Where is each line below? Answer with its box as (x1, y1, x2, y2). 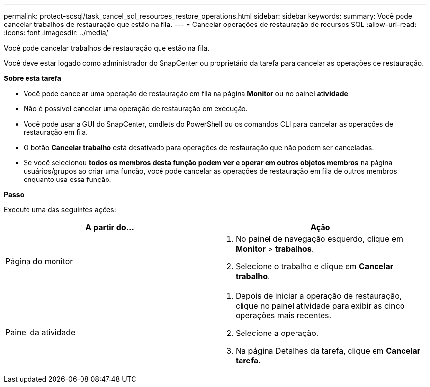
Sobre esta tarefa (4, 74, 61, 82)
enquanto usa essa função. (24, 175, 111, 183)
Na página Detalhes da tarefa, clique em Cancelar (236, 346, 421, 356)
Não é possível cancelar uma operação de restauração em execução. (24, 104, 248, 113)
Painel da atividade (5, 327, 76, 337)
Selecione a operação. (236, 328, 319, 338)
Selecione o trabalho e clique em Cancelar (236, 261, 394, 271)
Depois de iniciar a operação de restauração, (236, 291, 402, 301)
